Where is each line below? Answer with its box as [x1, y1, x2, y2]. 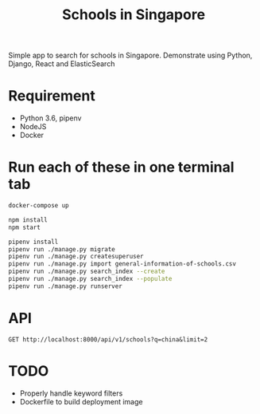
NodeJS [19, 122, 47, 132]
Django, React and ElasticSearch [8, 59, 115, 69]
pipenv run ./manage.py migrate [8, 245, 115, 253]
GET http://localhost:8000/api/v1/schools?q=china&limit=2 [8, 335, 208, 344]
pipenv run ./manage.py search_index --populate [8, 275, 173, 283]
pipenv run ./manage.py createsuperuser [8, 253, 145, 261]
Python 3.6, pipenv [19, 113, 82, 123]
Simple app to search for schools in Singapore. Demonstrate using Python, [8, 50, 253, 61]
